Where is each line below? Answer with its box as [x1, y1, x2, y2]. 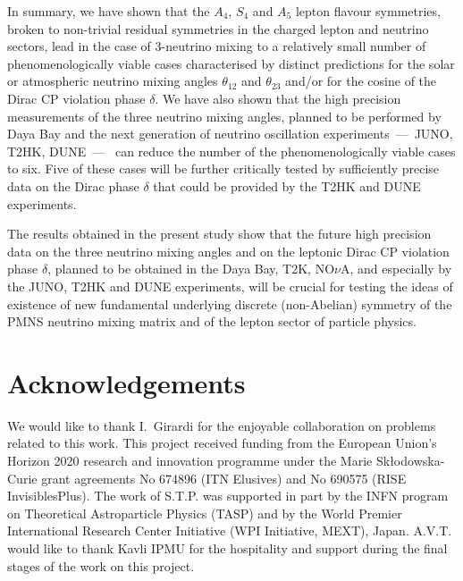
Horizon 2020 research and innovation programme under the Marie [7, 451, 373, 469]
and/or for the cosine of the [285, 72, 437, 90]
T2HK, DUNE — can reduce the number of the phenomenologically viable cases [7, 141, 456, 160]
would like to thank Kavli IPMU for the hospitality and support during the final [7, 538, 448, 557]
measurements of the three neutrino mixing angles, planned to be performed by [7, 106, 442, 125]
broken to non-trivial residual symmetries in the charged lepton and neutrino [7, 19, 429, 38]
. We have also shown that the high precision [155, 88, 401, 107]
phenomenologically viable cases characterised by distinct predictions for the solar [7, 54, 455, 72]
